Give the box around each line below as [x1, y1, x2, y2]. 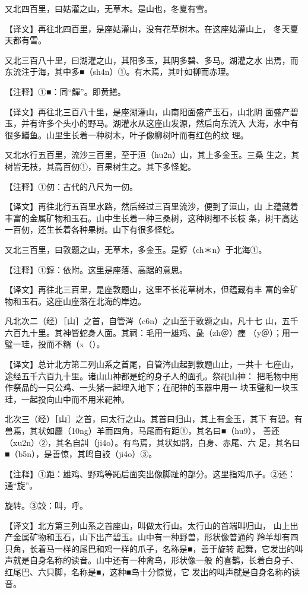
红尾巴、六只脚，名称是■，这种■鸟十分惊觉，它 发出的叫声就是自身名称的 [5, 565, 292, 578]
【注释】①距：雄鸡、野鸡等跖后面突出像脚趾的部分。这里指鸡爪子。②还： [5, 467, 296, 480]
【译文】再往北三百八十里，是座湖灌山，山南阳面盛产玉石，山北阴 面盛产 [5, 105, 290, 118]
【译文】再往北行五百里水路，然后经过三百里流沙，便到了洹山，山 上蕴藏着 [5, 200, 299, 213]
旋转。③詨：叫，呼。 [5, 499, 88, 511]
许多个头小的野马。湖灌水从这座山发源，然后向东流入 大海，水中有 [37, 117, 299, 129]
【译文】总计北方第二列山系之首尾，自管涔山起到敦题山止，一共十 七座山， [5, 358, 299, 370]
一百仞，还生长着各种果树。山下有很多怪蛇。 [5, 223, 179, 236]
